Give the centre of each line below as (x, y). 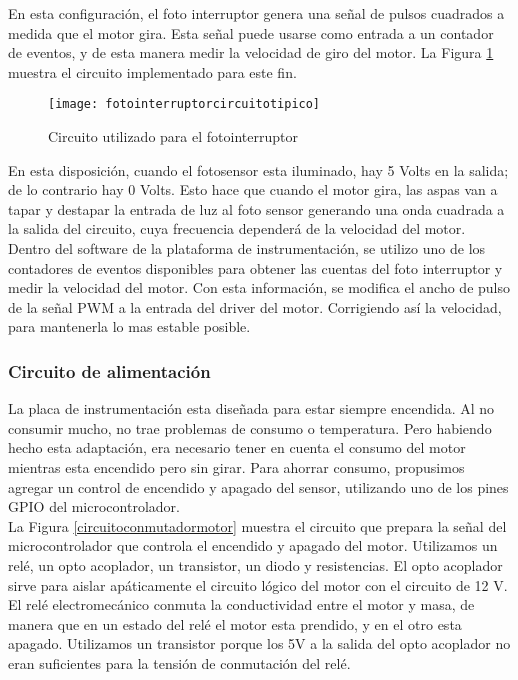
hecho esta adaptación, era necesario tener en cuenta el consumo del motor (237, 447)
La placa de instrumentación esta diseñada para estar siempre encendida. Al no (251, 408)
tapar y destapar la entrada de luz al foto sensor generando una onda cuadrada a (256, 208)
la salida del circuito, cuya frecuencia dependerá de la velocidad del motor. (237, 228)
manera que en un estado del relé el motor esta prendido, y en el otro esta (235, 623)
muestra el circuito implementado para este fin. (152, 71)
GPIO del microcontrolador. (94, 506)
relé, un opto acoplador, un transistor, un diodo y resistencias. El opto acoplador (255, 564)
